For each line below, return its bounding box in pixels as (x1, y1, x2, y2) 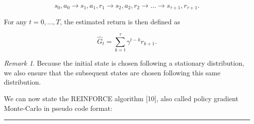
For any (4, 17, 27, 27)
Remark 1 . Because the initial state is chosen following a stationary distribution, (4, 58, 244, 68)
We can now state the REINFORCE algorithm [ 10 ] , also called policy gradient (4, 93, 238, 103)
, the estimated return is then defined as (60, 17, 180, 27)
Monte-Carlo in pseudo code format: (4, 103, 112, 113)
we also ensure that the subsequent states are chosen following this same (4, 67, 221, 77)
